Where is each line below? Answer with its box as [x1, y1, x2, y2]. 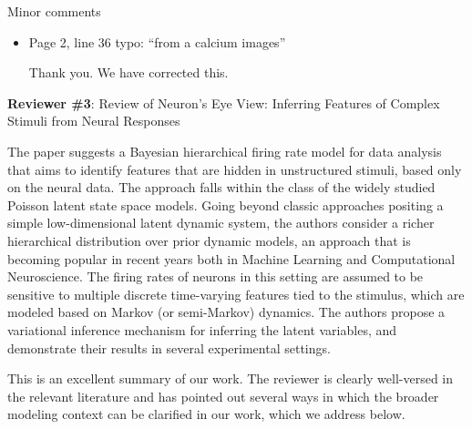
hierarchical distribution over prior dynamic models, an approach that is [7, 230, 411, 250]
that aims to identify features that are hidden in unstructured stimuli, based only [7, 159, 462, 179]
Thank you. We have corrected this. [28, 63, 229, 82]
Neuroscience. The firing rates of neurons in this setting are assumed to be [7, 267, 424, 286]
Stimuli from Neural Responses [7, 111, 180, 130]
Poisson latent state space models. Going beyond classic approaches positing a [7, 195, 444, 214]
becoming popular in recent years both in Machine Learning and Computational [7, 249, 456, 268]
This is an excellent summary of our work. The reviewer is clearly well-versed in [7, 369, 454, 388]
